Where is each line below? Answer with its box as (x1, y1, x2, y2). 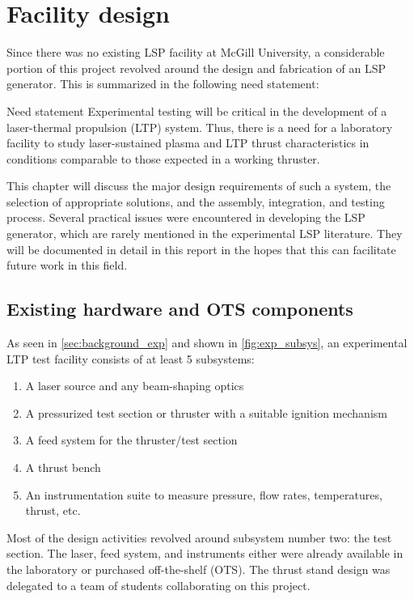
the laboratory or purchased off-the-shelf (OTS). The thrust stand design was (6, 560, 391, 577)
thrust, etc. (25, 502, 81, 519)
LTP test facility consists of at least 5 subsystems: (6, 350, 255, 367)
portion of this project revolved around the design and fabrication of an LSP (6, 59, 387, 76)
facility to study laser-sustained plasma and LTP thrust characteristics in (6, 134, 370, 151)
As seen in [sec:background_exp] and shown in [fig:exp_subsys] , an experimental (6, 334, 408, 351)
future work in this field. (6, 257, 128, 274)
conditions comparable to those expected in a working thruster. (6, 150, 320, 167)
